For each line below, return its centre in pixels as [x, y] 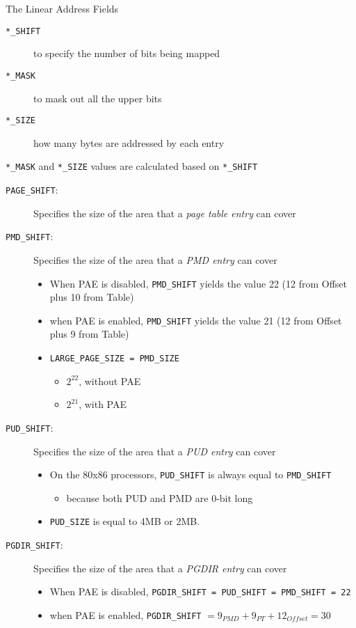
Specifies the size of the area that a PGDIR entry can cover [160, 568]
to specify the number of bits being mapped [127, 53]
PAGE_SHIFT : [32, 189]
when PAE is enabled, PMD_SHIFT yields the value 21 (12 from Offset [196, 320]
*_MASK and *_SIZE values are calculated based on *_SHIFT [132, 166]
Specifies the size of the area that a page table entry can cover [165, 213]
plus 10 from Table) [92, 297]
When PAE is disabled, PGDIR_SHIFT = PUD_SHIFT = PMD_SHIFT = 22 [200, 591]
